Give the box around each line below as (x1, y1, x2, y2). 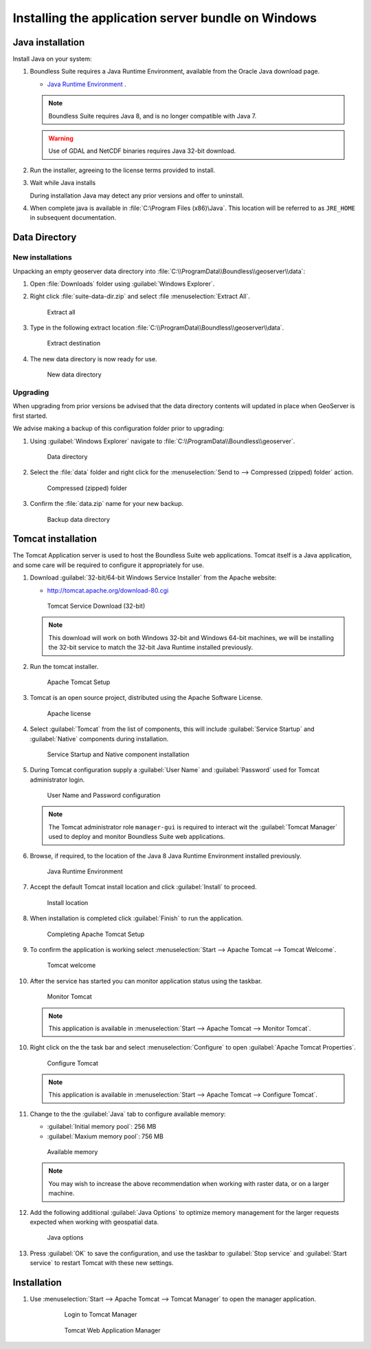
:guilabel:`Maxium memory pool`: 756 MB (47, 1132, 164, 1140)
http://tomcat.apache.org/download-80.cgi (47, 586, 169, 595)
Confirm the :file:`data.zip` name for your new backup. (30, 500, 184, 508)
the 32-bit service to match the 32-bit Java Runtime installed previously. (48, 644, 254, 652)
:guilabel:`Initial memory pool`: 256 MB (47, 1123, 157, 1131)
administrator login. (30, 775, 85, 784)
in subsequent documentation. (30, 213, 117, 222)
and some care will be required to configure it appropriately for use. (12, 561, 205, 569)
